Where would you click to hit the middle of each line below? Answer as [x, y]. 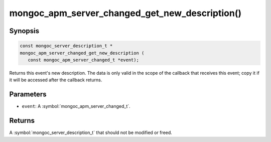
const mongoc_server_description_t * [66, 46]
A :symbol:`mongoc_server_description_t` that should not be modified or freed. [91, 132]
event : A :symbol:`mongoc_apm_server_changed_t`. [76, 106]
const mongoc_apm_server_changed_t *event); [83, 60]
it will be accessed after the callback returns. [56, 80]
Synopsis [24, 31]
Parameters [28, 95]
